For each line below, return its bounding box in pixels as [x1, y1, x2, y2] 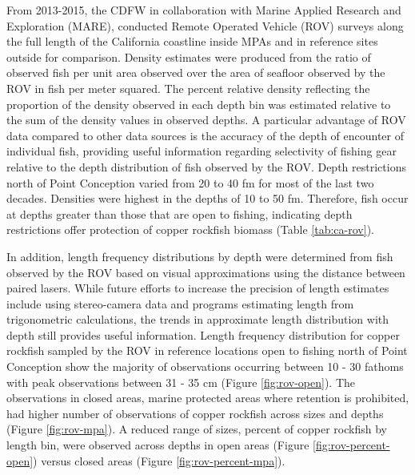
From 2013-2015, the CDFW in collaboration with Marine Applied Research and [6, 2, 401, 18]
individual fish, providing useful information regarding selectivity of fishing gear [6, 143, 397, 159]
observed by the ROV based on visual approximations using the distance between [6, 264, 405, 280]
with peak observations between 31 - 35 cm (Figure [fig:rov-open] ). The [6, 373, 356, 390]
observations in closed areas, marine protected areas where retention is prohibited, [6, 389, 409, 406]
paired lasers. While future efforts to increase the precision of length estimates [6, 280, 389, 296]
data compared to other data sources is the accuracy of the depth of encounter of [6, 127, 405, 143]
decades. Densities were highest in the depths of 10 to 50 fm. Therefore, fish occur [6, 190, 409, 207]
